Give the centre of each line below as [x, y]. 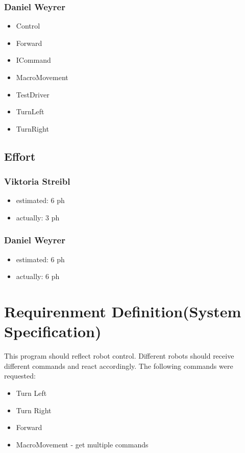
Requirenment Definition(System [123, 311]
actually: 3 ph [38, 217]
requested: [20, 376]
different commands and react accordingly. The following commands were [119, 366]
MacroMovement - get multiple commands [82, 444]
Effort [20, 156]
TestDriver [33, 94]
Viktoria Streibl [37, 181]
